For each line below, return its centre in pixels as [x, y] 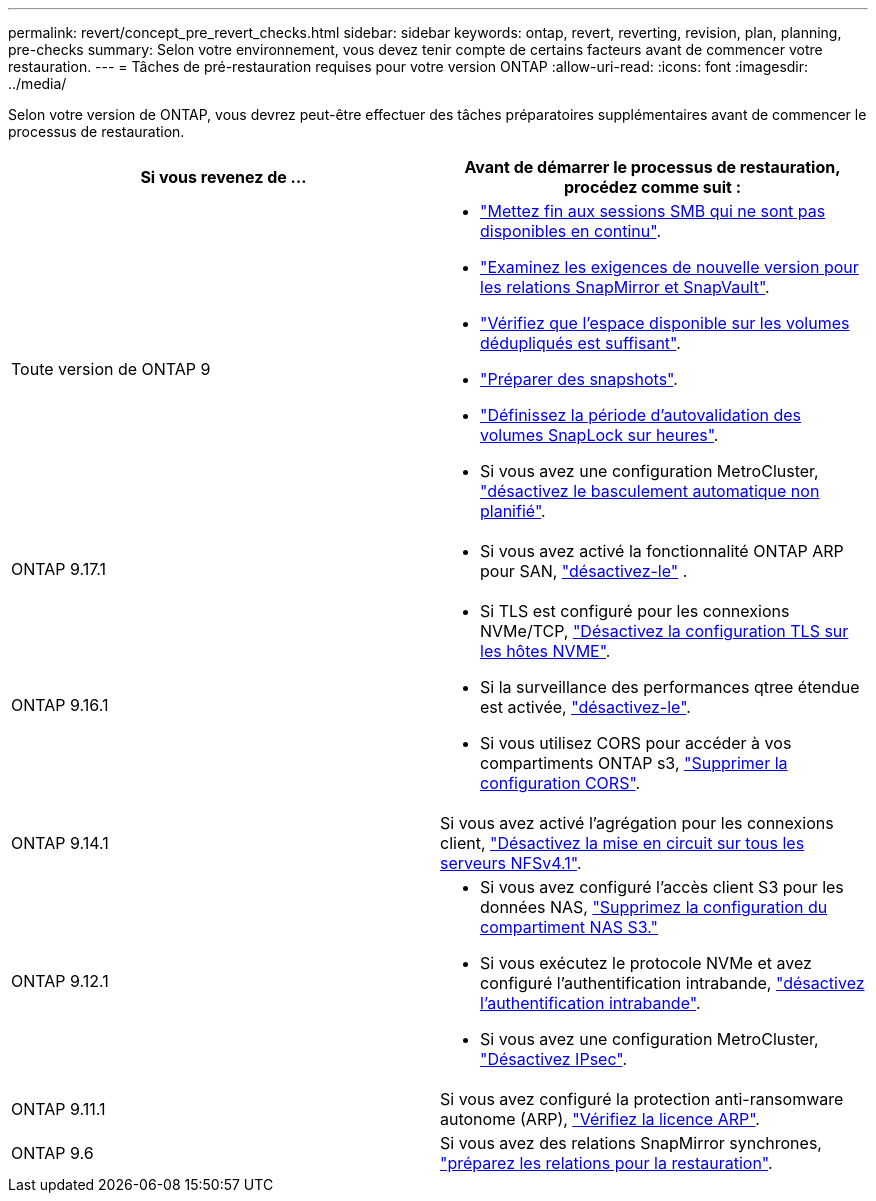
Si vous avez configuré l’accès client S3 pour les [662, 887]
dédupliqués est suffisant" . [580, 343]
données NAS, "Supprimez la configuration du [654, 907]
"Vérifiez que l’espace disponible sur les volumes [665, 323]
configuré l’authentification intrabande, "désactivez [672, 983]
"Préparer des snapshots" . [579, 379]
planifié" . [513, 511]
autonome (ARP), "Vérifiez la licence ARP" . [600, 1119]
